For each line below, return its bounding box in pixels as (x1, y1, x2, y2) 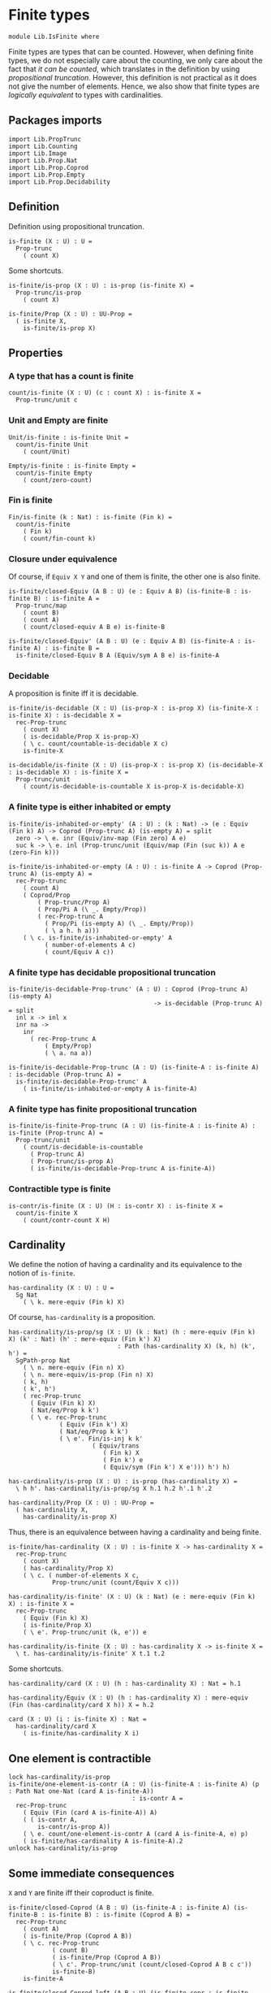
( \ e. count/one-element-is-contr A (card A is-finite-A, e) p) (23, 1830, 249, 1839)
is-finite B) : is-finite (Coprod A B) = (48, 1911, 191, 1919)
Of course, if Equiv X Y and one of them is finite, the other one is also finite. (8, 571, 261, 582)
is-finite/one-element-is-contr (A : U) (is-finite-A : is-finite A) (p (8, 1780, 260, 1789)
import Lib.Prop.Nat (8, 156, 79, 164)
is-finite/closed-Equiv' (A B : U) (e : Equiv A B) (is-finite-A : (8, 637, 242, 645)
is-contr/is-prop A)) (37, 1823, 111, 1831)
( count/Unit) (23, 447, 71, 456)
